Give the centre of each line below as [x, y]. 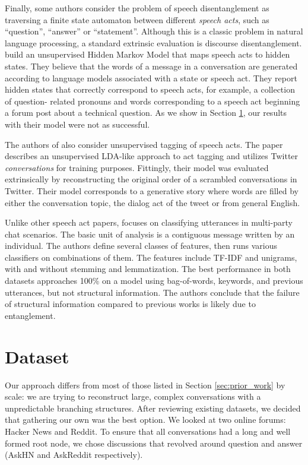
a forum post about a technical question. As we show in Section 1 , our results [146, 113]
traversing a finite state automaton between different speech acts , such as [137, 19]
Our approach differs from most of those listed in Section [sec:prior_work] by [145, 385]
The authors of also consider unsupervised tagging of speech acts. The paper [144, 144]
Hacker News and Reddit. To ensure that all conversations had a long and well [148, 431]
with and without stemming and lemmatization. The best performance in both [148, 269]
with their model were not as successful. [77, 124]
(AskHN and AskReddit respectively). [74, 455]
